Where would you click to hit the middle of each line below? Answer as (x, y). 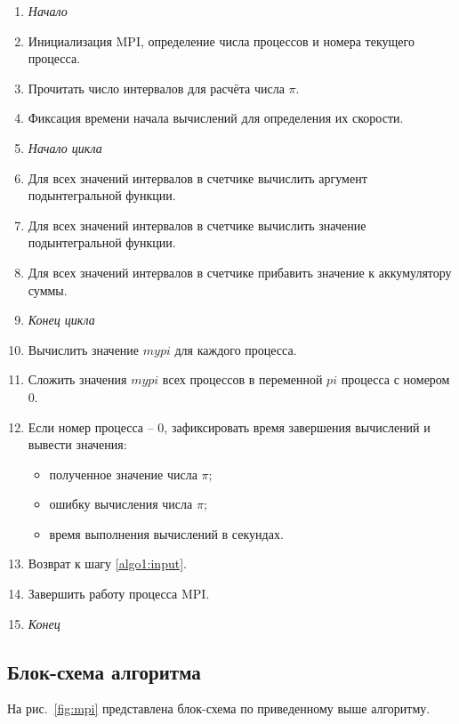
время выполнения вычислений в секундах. (166, 533)
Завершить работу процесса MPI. (119, 594)
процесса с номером (395, 379)
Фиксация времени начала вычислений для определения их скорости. (216, 118)
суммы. (48, 290)
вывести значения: (77, 444)
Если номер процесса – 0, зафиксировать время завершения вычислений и (229, 426)
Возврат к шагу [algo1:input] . (107, 563)
